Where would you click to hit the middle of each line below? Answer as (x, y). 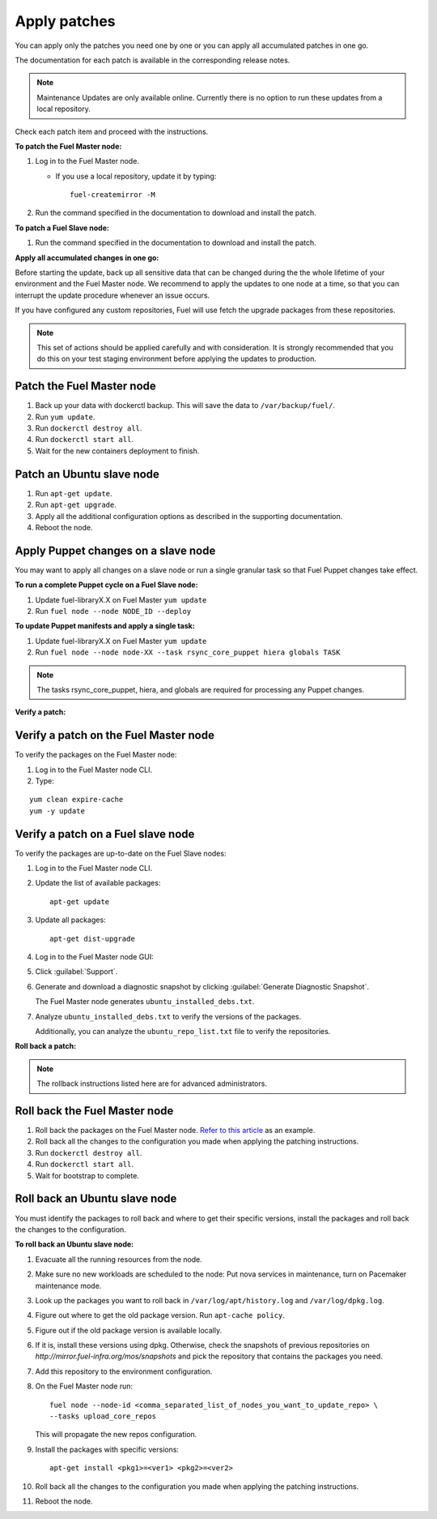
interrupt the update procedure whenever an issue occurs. (112, 295)
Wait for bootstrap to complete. (87, 1175)
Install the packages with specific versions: (107, 1449)
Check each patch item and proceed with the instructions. (112, 131)
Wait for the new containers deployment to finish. (117, 451)
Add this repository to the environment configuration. (124, 1371)
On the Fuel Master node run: (84, 1386)
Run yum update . (65, 417)
